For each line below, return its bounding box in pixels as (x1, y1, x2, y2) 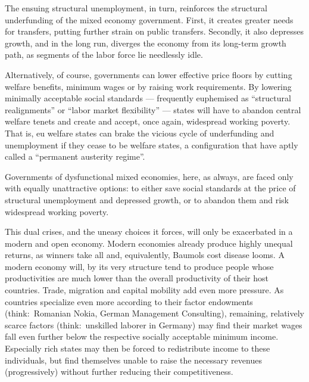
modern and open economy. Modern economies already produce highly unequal (5, 237, 293, 249)
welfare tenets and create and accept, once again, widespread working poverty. (5, 115, 291, 128)
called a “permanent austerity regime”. (5, 150, 145, 163)
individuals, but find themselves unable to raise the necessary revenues (5, 353, 262, 366)
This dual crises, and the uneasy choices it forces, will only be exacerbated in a (5, 225, 293, 238)
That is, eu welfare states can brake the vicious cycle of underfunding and (5, 126, 274, 139)
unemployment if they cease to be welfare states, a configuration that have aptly (5, 138, 298, 151)
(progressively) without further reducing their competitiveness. (5, 365, 233, 378)
